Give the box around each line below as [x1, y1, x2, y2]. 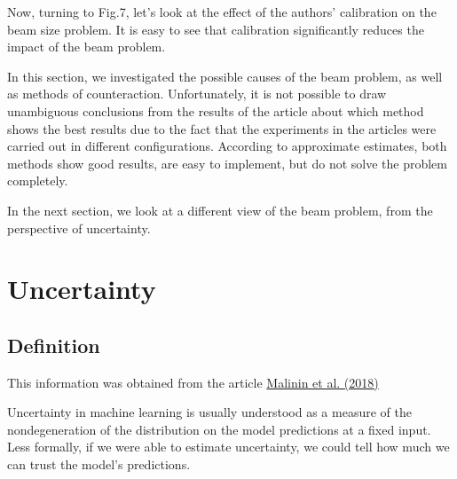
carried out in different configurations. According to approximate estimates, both [7, 137, 447, 155]
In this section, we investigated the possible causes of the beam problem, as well [7, 67, 443, 85]
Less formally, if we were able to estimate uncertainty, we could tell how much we [7, 437, 450, 456]
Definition [7, 331, 100, 358]
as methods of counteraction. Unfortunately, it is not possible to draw [7, 84, 387, 103]
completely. [7, 171, 68, 190]
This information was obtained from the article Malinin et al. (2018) [7, 373, 379, 391]
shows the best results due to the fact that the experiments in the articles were [7, 119, 437, 137]
